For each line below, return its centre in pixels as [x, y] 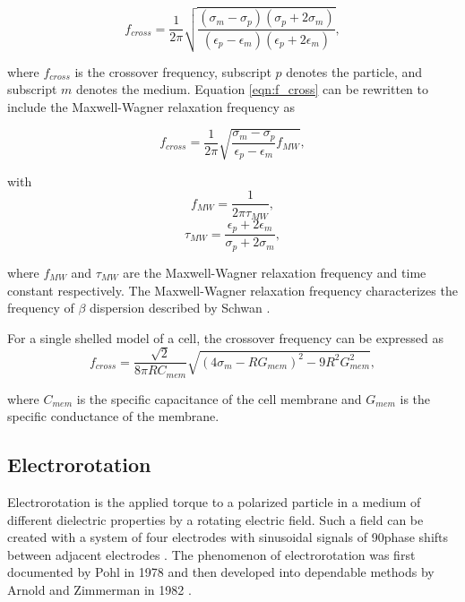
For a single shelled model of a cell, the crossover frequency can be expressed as [225, 337]
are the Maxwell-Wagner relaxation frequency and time [275, 272]
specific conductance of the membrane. [113, 416]
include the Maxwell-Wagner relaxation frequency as [151, 106]
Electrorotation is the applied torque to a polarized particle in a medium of [214, 501]
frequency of [41, 308]
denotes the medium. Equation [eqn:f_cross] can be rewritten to [253, 89]
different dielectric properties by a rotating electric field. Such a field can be [215, 519]
